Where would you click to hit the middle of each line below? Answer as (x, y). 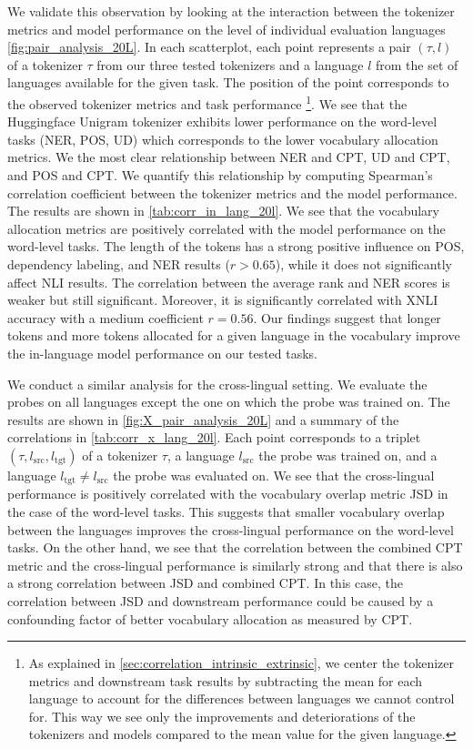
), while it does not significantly (363, 263)
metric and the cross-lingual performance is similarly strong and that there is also (235, 565)
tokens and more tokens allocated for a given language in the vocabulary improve (234, 335)
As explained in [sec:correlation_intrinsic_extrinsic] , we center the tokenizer (241, 663)
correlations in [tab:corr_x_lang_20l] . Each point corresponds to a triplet (214, 437)
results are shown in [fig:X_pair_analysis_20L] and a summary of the (203, 419)
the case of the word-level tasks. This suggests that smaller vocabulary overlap (226, 511)
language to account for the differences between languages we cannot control (242, 698)
